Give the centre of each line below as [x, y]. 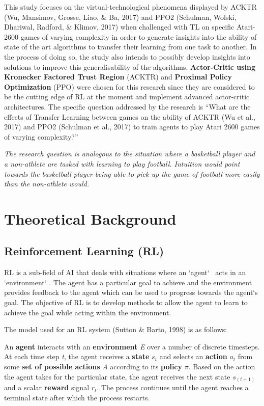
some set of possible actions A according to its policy [93, 367]
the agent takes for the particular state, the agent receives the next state [117, 376]
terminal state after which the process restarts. [77, 397]
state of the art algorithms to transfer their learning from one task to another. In [130, 47]
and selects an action [193, 356]
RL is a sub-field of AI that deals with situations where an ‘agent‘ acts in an [125, 272]
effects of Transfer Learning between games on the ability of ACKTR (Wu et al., [130, 116]
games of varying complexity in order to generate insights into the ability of [139, 36]
